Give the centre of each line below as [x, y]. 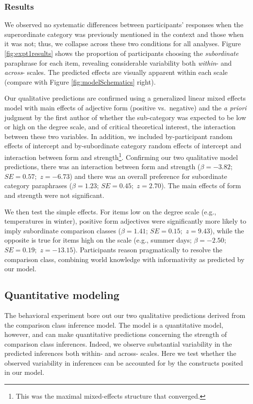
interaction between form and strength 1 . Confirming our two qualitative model [121, 156]
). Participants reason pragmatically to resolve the [148, 249]
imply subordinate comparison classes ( [63, 230]
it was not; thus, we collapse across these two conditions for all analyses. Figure [123, 44]
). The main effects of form [201, 185]
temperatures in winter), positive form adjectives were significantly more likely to [125, 221]
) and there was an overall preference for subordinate [148, 176]
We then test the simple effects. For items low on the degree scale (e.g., [110, 211]
